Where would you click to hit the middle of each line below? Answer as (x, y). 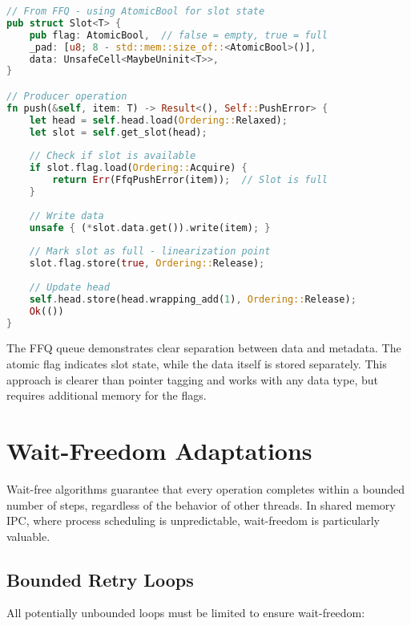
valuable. (28, 536)
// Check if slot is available (113, 156)
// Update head (69, 287)
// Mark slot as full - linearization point (150, 252)
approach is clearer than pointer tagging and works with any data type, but (192, 379)
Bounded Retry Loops (100, 579)
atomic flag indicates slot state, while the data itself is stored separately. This (197, 364)
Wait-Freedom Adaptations (159, 450)
